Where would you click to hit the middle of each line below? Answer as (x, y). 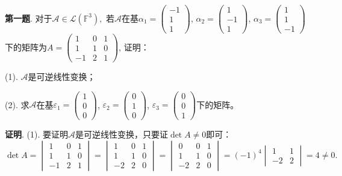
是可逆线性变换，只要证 (122, 134)
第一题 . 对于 (29, 18)
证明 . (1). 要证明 (36, 134)
